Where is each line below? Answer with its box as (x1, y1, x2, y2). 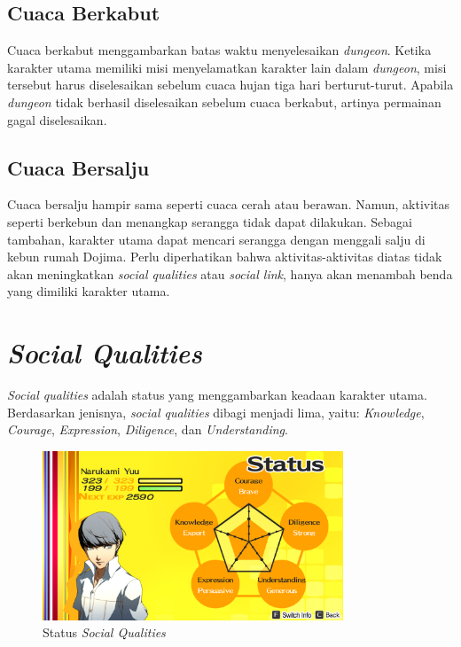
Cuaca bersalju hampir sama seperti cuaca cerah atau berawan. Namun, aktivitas (7, 195, 450, 214)
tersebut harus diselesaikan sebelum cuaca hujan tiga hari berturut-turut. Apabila (7, 75, 454, 94)
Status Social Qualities (43, 623, 166, 642)
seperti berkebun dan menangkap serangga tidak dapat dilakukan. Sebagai (7, 212, 412, 230)
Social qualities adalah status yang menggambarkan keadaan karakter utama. (7, 386, 427, 404)
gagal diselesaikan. (7, 110, 107, 129)
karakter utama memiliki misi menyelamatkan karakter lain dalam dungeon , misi (7, 58, 447, 76)
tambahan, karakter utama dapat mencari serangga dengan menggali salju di (7, 230, 426, 248)
